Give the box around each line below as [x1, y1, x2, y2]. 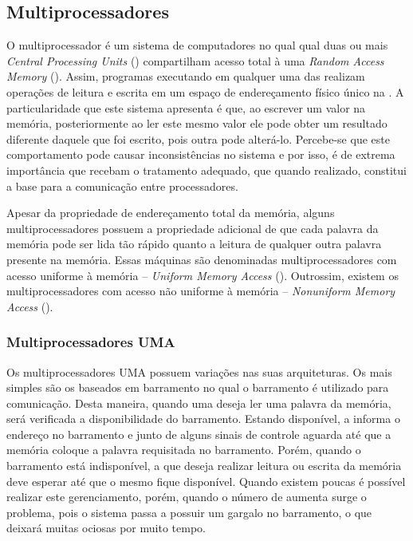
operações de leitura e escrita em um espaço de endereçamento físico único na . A [6, 83, 404, 100]
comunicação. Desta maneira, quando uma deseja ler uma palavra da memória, [6, 394, 391, 411]
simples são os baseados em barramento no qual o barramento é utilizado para [6, 379, 389, 396]
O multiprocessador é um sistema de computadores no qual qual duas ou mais [6, 37, 388, 53]
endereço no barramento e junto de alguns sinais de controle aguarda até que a [6, 425, 391, 442]
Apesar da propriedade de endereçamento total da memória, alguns [6, 204, 335, 221]
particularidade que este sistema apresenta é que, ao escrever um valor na [6, 99, 366, 116]
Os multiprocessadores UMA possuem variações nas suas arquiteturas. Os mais [6, 363, 392, 380]
